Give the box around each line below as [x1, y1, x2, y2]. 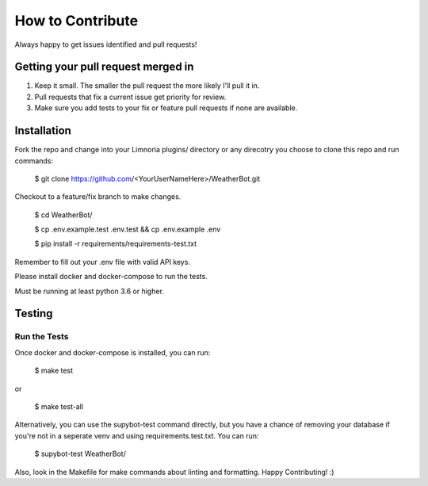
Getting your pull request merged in [14, 60, 194, 74]
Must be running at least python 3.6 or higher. [14, 286, 164, 296]
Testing [14, 307, 53, 320]
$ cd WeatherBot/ [34, 210, 93, 220]
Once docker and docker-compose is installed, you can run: [14, 347, 211, 357]
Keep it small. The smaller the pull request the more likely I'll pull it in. [34, 81, 260, 90]
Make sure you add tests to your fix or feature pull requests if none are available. [34, 103, 298, 113]
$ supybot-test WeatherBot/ [34, 449, 126, 459]
